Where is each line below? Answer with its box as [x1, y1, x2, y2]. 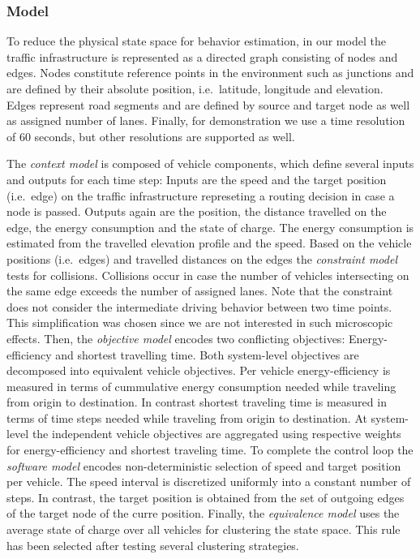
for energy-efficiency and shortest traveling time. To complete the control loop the [6, 441, 414, 458]
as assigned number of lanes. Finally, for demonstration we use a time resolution [6, 112, 405, 129]
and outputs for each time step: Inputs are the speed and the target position [6, 170, 387, 187]
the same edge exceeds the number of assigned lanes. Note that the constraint [6, 282, 393, 299]
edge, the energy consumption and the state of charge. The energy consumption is [6, 218, 414, 235]
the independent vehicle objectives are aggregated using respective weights [32, 425, 401, 442]
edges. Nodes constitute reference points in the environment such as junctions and [6, 64, 414, 81]
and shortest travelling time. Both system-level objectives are [55, 346, 359, 363]
